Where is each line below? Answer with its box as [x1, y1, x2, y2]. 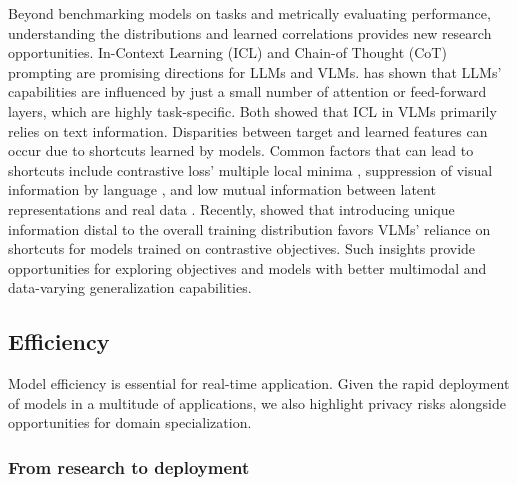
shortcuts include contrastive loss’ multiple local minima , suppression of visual [8, 159, 493, 180]
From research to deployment [8, 454, 250, 479]
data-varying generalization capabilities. [8, 277, 252, 298]
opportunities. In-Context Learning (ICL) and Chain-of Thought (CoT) [8, 42, 447, 63]
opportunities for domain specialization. [8, 412, 252, 433]
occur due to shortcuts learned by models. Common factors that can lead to [8, 140, 474, 161]
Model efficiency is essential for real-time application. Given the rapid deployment [8, 373, 510, 394]
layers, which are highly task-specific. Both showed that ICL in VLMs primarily [8, 100, 497, 121]
